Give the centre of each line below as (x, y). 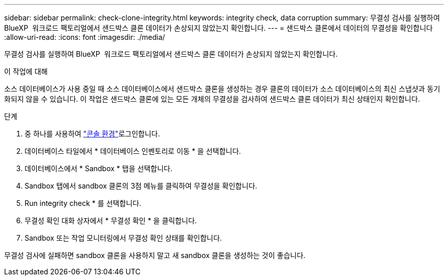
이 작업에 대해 (26, 71)
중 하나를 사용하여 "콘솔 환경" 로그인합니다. (92, 134)
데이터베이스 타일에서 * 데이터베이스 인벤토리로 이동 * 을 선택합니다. (133, 151)
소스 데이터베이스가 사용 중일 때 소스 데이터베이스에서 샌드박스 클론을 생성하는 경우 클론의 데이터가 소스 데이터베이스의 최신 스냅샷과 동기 (222, 89)
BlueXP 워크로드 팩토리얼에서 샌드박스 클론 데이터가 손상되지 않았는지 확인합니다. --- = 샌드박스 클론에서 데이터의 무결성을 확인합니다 (219, 28)
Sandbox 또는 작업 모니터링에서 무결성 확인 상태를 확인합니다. (123, 238)
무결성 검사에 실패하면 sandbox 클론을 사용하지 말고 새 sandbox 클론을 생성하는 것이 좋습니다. (155, 255)
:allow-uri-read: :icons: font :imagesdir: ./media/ (85, 37)
